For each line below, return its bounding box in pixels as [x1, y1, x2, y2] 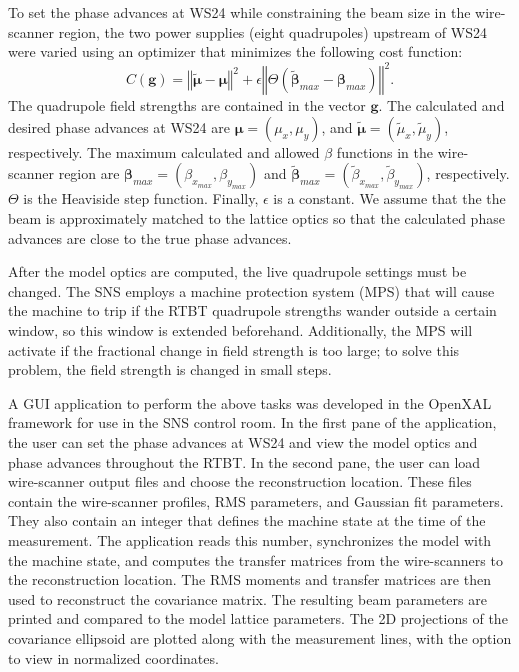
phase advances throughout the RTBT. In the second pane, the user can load [8, 451, 481, 472]
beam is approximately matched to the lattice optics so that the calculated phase [8, 208, 505, 229]
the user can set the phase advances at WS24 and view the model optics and [8, 432, 478, 452]
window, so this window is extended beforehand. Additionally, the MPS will [8, 320, 473, 341]
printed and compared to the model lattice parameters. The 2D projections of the [8, 608, 508, 629]
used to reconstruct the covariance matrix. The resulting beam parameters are [8, 588, 487, 609]
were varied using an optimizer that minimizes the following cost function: [8, 41, 463, 62]
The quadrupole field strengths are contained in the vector [8, 95, 366, 116]
